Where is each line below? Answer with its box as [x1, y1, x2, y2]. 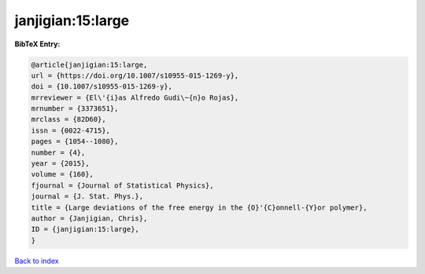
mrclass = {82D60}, [31, 115, 106, 124]
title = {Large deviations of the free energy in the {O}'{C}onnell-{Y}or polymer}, [31, 203, 368, 212]
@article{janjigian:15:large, [31, 60, 148, 69]
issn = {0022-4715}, [31, 126, 110, 135]
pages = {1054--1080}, [31, 137, 119, 146]
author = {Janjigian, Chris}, [31, 214, 148, 223]
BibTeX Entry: [14, 39, 61, 49]
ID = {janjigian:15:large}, [31, 225, 139, 234]
